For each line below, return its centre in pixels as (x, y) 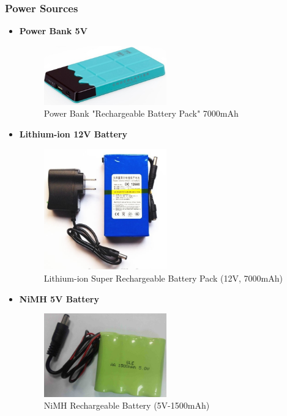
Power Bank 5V (53, 31)
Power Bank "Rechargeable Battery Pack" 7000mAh (141, 113)
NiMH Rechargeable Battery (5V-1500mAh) (127, 405)
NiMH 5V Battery (59, 298)
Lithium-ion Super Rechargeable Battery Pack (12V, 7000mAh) (163, 278)
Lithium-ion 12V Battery (73, 133)
